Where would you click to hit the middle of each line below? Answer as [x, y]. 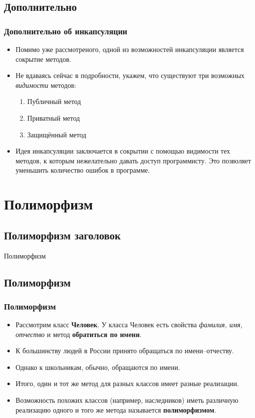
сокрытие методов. [43, 59]
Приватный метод [54, 118]
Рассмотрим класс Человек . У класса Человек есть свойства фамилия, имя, [129, 325]
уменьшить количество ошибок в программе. [83, 170]
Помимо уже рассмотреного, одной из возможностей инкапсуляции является [130, 49]
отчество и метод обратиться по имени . [79, 334]
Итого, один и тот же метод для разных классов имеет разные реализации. [127, 383]
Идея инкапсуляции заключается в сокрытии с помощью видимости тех [123, 151]
